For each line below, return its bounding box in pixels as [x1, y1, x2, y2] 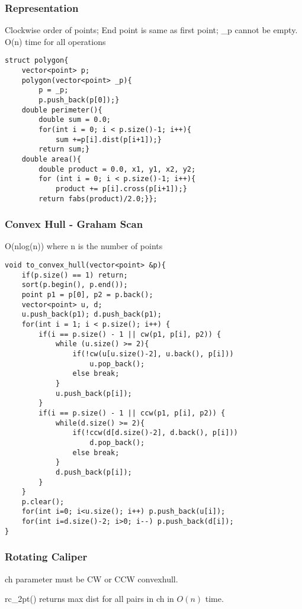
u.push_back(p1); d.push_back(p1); [21, 310, 162, 319]
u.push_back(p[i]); [55, 389, 132, 398]
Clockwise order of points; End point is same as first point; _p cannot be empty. [5, 24, 298, 36]
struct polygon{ [5, 56, 69, 65]
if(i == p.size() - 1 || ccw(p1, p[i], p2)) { [38, 408, 226, 417]
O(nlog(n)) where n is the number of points [5, 240, 163, 252]
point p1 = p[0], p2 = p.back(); [21, 291, 153, 299]
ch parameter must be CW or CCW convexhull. [5, 572, 178, 585]
